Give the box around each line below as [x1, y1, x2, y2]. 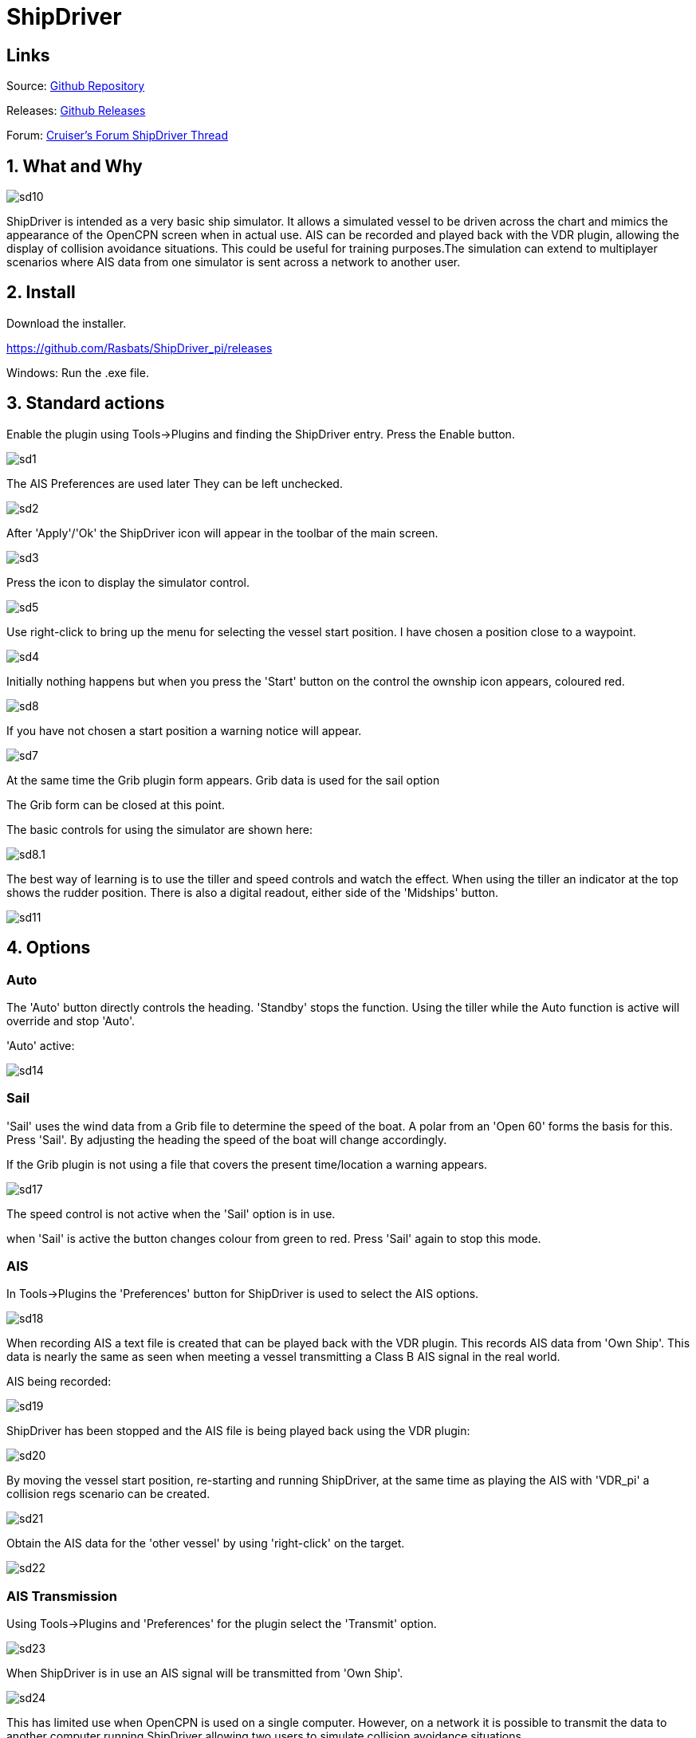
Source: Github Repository [6, 79, 145, 93]
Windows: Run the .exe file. [6, 365, 149, 379]
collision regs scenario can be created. [6, 1487, 210, 1501]
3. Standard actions [6, 393, 165, 414]
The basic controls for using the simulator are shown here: [6, 822, 313, 836]
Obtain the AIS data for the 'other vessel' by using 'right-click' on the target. [6, 1536, 405, 1551]
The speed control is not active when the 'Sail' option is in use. [6, 1206, 336, 1221]
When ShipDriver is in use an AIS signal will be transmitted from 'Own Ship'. [6, 1666, 403, 1681]
